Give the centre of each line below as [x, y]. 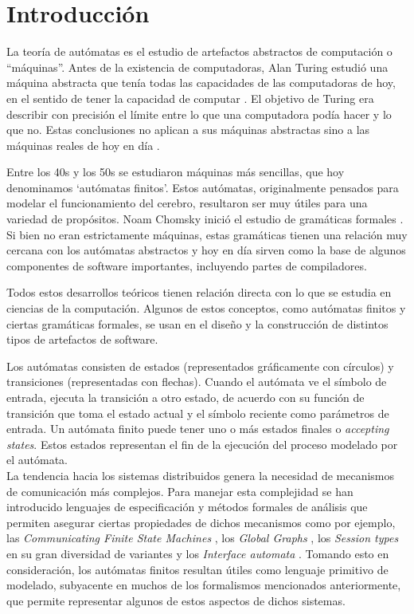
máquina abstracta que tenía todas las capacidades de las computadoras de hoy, [201, 83]
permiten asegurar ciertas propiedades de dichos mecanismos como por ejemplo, [201, 522]
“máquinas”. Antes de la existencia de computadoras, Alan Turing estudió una [197, 67]
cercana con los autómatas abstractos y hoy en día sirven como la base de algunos [206, 250]
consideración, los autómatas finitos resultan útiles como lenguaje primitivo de [197, 569]
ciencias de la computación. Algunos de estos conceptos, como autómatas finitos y [206, 308]
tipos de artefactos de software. [82, 339]
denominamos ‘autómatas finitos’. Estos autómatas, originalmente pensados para [203, 187]
